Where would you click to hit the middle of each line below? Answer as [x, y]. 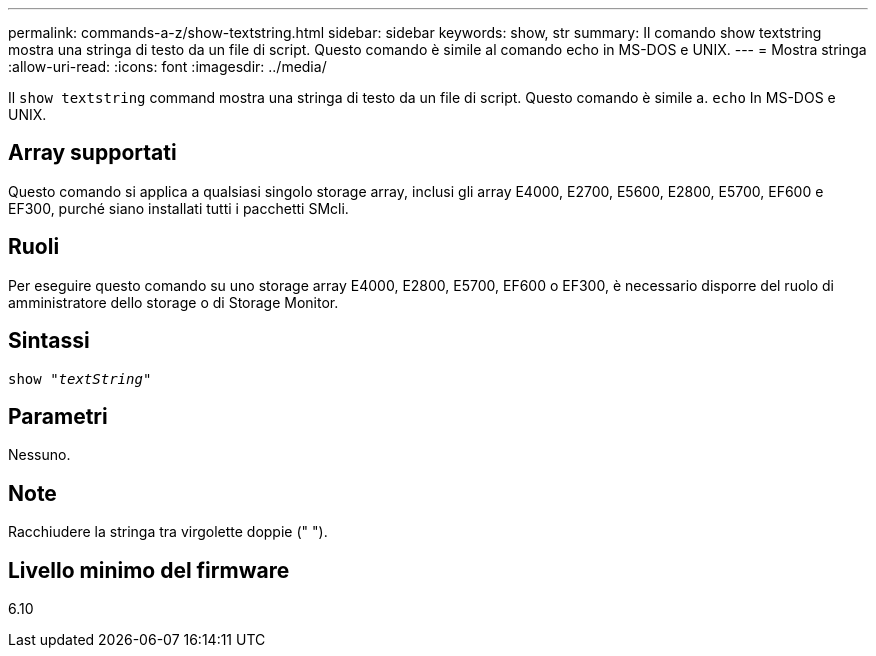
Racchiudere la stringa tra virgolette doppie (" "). [168, 532]
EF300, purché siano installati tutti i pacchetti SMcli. [178, 208]
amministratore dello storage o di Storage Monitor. [173, 302]
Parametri [58, 416]
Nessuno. [39, 455]
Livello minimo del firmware [149, 570]
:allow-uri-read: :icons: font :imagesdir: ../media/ [167, 66]
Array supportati [92, 153]
